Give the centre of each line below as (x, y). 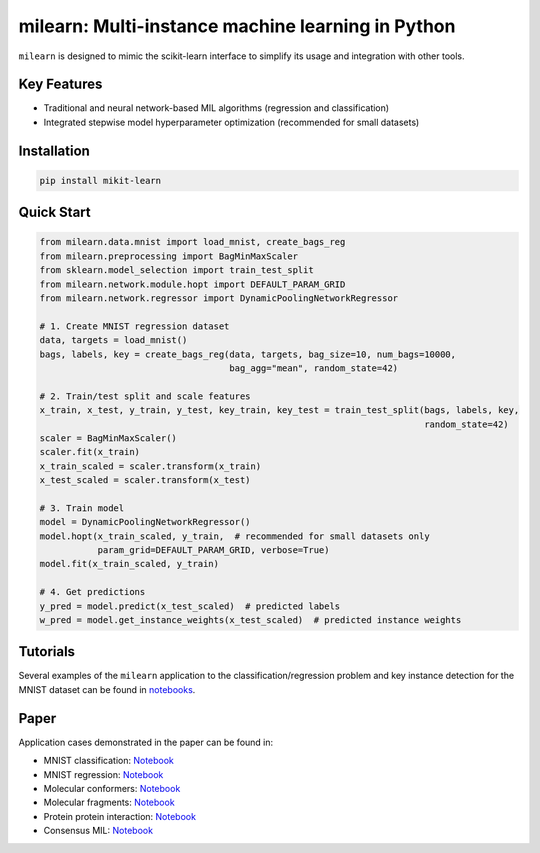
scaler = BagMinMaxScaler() (108, 438)
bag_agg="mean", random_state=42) (314, 368)
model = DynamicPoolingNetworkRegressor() (145, 522)
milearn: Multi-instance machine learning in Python (237, 26)
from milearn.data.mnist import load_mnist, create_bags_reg (192, 242)
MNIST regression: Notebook (103, 774)
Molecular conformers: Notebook (112, 788)
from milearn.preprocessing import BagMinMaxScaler (169, 256)
